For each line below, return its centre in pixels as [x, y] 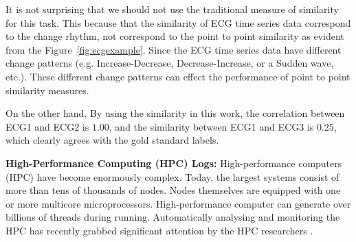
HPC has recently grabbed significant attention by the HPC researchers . [159, 230]
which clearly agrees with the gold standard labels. [112, 140]
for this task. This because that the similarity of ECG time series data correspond [178, 22]
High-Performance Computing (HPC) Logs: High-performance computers [174, 163]
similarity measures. [47, 90]
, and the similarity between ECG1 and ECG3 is [211, 126]
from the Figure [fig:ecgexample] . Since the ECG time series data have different [174, 49]
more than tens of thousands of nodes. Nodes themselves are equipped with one [173, 190]
